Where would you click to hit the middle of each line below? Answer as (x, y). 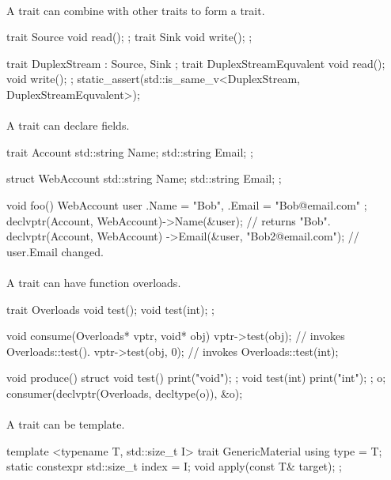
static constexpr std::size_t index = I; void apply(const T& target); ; (174, 466)
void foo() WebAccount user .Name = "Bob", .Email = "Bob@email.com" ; (187, 204)
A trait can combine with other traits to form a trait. (136, 10)
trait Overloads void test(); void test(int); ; (110, 309)
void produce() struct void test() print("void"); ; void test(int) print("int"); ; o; (196, 378)
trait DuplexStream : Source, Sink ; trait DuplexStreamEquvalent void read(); (196, 63)
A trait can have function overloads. (94, 282)
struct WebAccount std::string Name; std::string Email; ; (144, 178)
